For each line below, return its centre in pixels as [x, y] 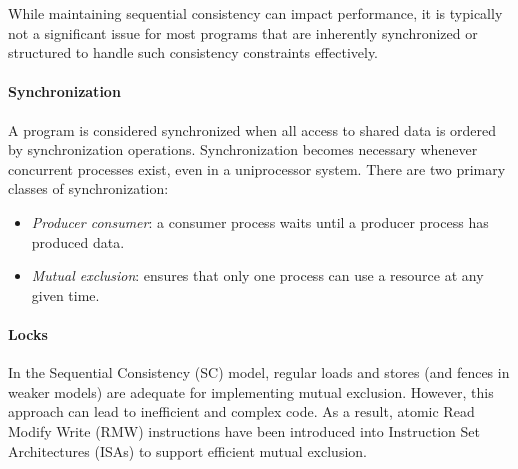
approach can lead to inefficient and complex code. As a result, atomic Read [241, 411]
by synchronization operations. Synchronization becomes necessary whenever [243, 149]
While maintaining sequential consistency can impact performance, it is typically [255, 13]
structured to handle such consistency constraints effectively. [193, 52]
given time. [65, 294]
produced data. [78, 241]
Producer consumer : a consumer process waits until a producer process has [260, 221]
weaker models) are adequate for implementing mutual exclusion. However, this [251, 391]
